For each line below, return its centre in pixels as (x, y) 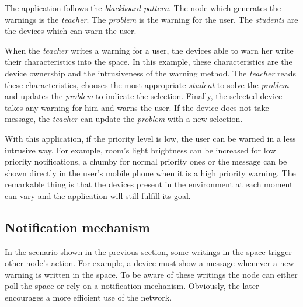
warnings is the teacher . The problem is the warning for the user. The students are (151, 19)
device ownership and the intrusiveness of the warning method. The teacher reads (151, 73)
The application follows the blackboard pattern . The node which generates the (143, 8)
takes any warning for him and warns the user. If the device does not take (137, 107)
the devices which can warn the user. (71, 31)
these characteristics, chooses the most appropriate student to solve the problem (147, 84)
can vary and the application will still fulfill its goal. (98, 195)
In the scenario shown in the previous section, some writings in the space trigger (148, 251)
